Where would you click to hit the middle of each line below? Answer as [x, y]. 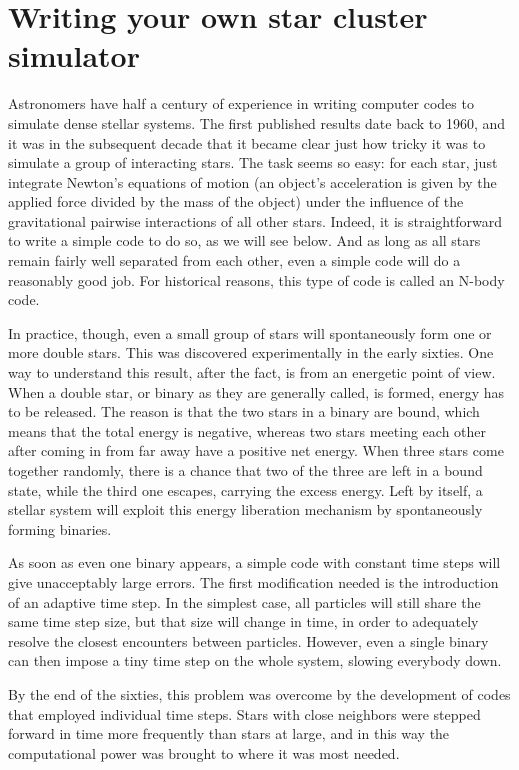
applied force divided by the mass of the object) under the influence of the [236, 201]
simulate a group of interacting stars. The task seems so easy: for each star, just [253, 162]
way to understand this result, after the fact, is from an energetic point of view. [252, 372]
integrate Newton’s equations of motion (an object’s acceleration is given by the [252, 181]
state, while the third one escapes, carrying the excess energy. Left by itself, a [245, 489]
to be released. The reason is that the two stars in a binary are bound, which [244, 411]
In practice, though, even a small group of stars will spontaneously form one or [250, 332]
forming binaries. [60, 528]
